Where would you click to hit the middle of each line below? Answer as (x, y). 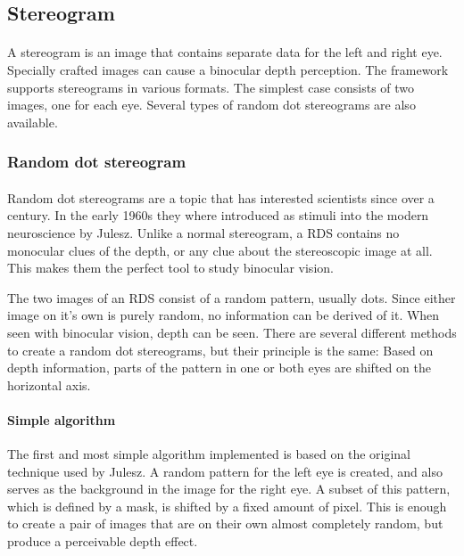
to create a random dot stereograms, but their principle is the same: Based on (220, 350)
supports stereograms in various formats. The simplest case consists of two (211, 87)
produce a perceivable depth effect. (103, 541)
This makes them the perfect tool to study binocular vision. (170, 268)
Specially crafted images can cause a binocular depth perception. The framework (228, 69)
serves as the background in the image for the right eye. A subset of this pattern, (229, 489)
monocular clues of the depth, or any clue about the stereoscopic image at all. (220, 250)
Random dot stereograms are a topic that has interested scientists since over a (221, 197)
